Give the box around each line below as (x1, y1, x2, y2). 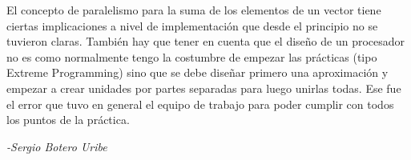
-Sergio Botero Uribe (6, 138, 107, 154)
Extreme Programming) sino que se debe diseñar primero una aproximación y (6, 64, 389, 81)
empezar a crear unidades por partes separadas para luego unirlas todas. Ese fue (6, 79, 401, 96)
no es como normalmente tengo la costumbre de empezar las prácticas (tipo (6, 48, 377, 65)
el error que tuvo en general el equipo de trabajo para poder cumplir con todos (6, 95, 394, 112)
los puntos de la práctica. (6, 111, 130, 128)
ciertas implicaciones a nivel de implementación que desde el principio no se (6, 17, 378, 34)
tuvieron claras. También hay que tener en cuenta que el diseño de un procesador (6, 33, 405, 50)
